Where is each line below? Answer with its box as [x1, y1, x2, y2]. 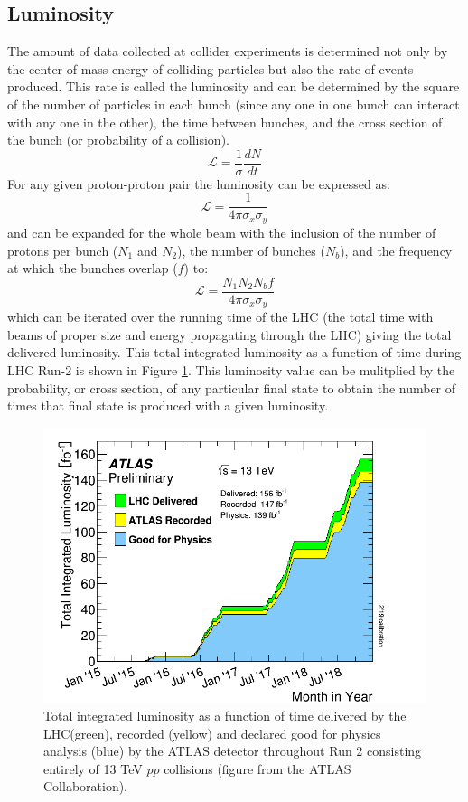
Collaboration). [43, 777, 128, 796]
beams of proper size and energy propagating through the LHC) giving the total [7, 325, 452, 344]
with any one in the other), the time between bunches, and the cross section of [7, 112, 443, 131]
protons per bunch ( [7, 241, 118, 259]
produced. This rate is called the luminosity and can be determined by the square [7, 77, 460, 96]
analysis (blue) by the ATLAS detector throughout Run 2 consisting [43, 741, 422, 760]
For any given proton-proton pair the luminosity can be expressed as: [7, 174, 390, 193]
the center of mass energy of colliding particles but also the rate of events [7, 59, 414, 78]
